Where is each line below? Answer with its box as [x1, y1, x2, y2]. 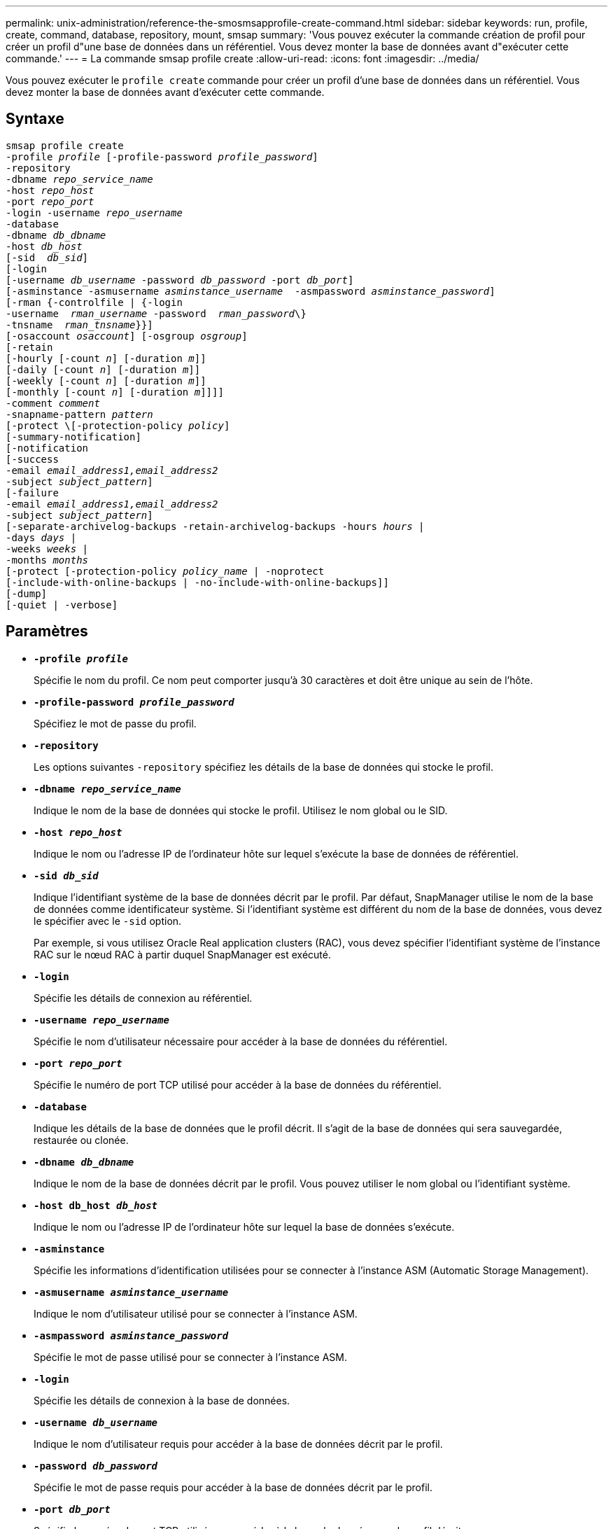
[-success [6, 453, 59, 465]
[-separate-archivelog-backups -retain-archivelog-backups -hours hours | [6, 520, 425, 532]
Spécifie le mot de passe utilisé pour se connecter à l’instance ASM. [34, 1350, 348, 1363]
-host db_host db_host [34, 1199, 158, 1211]
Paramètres [6, 622, 88, 641]
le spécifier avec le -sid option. [34, 914, 182, 927]
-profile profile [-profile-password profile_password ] [6, 151, 318, 162]
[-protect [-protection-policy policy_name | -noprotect [6, 565, 325, 577]
